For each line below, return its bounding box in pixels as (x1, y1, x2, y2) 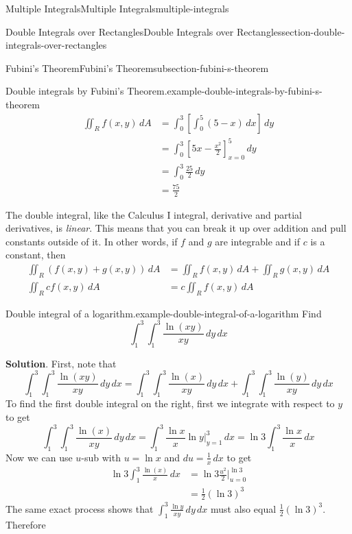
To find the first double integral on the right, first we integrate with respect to (5, 396, 335, 411)
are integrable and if (215, 234, 300, 248)
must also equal (211, 501, 277, 515)
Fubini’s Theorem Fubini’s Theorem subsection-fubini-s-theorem (5, 60, 269, 75)
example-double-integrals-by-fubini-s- (167, 84, 322, 98)
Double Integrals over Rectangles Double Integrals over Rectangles (5, 24, 282, 38)
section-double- (281, 24, 345, 38)
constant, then (5, 247, 66, 262)
